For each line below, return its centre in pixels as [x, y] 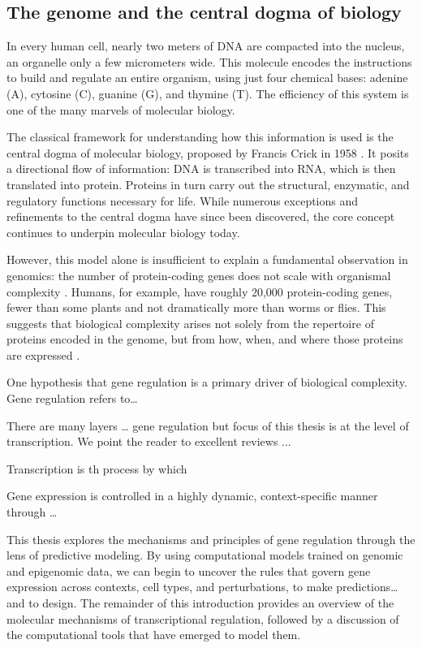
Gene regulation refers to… [72, 398]
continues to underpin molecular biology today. [123, 232]
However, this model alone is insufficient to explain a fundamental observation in [207, 259]
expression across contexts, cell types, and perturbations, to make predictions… [202, 587]
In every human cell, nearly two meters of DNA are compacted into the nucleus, [206, 46]
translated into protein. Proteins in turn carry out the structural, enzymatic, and [208, 184]
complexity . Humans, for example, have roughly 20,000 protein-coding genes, [200, 291]
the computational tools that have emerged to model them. [154, 635]
